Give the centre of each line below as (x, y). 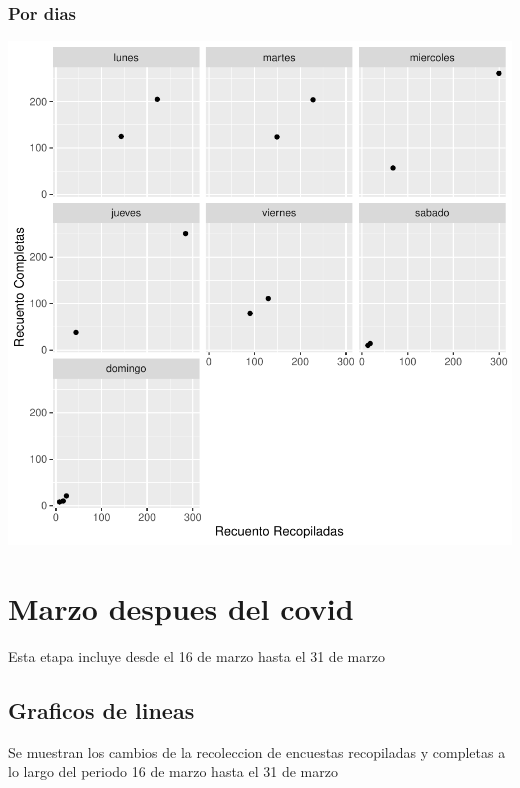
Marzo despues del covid (181, 608)
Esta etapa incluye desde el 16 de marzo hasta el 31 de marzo (196, 655)
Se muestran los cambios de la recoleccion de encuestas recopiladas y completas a (257, 751)
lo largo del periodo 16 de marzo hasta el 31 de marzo (173, 771)
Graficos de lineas (101, 709)
